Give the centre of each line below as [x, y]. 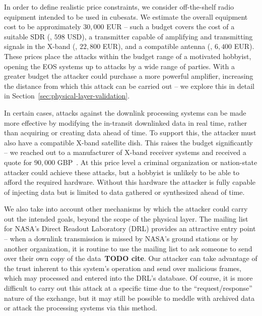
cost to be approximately [43, 27]
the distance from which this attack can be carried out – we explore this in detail [129, 86]
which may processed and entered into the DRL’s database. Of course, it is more [128, 278]
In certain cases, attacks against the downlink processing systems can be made [125, 112]
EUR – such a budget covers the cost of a [171, 27]
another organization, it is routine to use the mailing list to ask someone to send [128, 248]
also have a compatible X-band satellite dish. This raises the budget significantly [128, 142]
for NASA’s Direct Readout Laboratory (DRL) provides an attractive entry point [130, 228]
